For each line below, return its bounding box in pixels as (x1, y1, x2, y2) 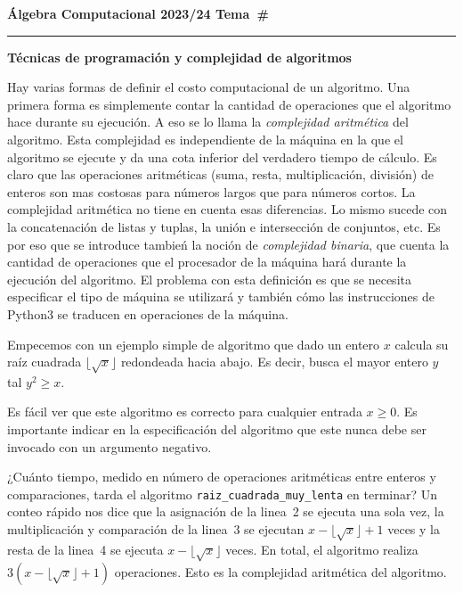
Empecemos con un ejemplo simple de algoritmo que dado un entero (7, 334, 380, 353)
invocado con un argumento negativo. (7, 437, 212, 456)
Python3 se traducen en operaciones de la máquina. (7, 304, 288, 323)
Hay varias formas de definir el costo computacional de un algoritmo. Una (7, 78, 410, 96)
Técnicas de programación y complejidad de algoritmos (7, 47, 352, 66)
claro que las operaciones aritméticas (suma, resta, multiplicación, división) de (7, 165, 434, 184)
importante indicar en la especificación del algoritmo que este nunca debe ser (7, 420, 426, 439)
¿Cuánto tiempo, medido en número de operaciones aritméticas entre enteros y (7, 467, 436, 486)
